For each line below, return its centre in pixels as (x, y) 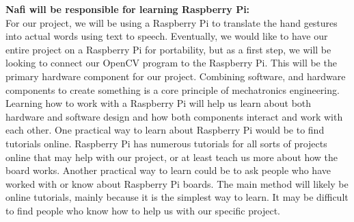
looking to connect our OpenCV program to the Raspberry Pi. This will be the (171, 63)
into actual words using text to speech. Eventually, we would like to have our (167, 36)
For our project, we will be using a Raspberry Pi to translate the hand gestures (172, 22)
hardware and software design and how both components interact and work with (174, 116)
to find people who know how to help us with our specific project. (143, 210)
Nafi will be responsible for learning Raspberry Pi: (128, 9)
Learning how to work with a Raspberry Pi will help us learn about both (159, 103)
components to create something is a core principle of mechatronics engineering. (173, 89)
